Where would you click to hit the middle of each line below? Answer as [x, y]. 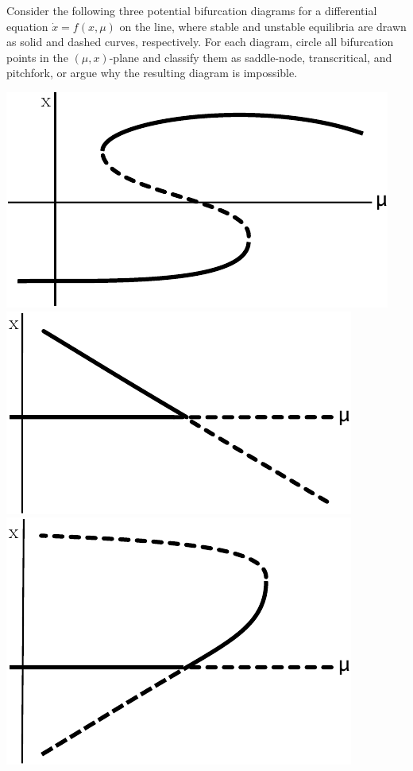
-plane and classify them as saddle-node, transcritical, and [251, 57]
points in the [37, 57]
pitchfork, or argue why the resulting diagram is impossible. [152, 73]
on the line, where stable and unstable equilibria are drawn [263, 26]
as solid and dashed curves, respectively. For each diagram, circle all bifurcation [200, 42]
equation [27, 26]
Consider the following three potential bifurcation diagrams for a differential [192, 10]
